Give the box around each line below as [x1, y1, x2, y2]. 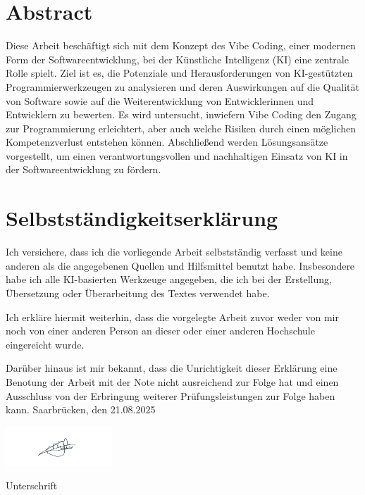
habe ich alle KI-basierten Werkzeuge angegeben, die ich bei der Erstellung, [6, 272, 332, 287]
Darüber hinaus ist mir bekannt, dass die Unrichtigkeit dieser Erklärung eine [6, 361, 338, 375]
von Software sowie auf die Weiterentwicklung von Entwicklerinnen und [6, 93, 314, 108]
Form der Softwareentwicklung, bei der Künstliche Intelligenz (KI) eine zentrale [6, 51, 349, 66]
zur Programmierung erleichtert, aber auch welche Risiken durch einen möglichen [6, 120, 356, 135]
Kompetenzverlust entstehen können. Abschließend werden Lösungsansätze [6, 134, 328, 149]
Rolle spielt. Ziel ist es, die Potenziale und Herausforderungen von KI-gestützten [6, 65, 353, 80]
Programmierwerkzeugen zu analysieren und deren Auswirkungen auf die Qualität [6, 79, 359, 94]
